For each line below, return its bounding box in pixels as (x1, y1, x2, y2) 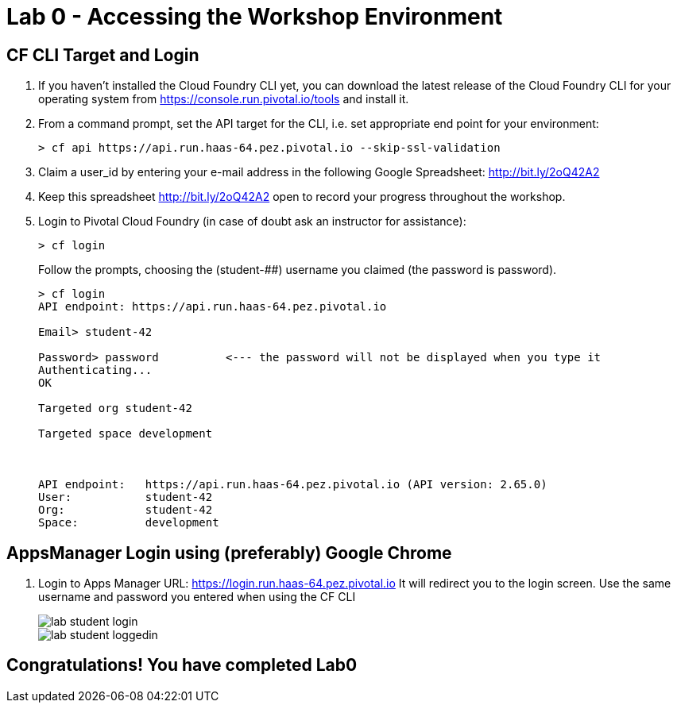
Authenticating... (38, 364, 153, 377)
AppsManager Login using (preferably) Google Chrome (6, 542, 452, 563)
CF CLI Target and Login (6, 44, 199, 65)
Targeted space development (38, 427, 213, 441)
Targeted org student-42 (38, 402, 192, 415)
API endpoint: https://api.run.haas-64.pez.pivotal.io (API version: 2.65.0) (38, 478, 547, 491)
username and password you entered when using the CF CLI (38, 590, 356, 604)
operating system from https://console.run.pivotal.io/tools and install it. (38, 92, 409, 106)
